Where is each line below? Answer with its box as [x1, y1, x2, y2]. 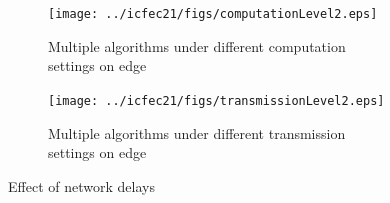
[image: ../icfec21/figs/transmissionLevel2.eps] [48, 93, 385, 108]
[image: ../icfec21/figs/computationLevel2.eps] [48, 7, 378, 21]
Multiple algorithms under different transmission [48, 122, 346, 143]
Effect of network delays [8, 175, 155, 196]
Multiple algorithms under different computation [48, 35, 346, 56]
